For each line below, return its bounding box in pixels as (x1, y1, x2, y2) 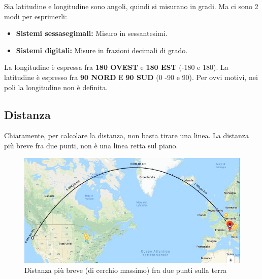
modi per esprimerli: (4, 11, 67, 21)
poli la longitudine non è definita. (4, 82, 108, 92)
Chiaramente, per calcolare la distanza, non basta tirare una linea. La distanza (4, 130, 249, 141)
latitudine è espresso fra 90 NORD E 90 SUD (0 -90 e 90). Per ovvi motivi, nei (4, 71, 258, 82)
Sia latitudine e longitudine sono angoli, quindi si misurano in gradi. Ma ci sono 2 (4, 1, 258, 11)
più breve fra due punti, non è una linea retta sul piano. (4, 140, 178, 150)
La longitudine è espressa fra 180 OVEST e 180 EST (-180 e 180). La (4, 62, 228, 72)
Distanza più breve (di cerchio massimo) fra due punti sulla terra (24, 264, 227, 275)
